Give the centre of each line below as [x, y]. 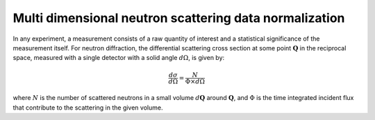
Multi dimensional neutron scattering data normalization [179, 18]
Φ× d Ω [195, 81]
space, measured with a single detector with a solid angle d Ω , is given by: [119, 58]
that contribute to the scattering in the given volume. [88, 108]
